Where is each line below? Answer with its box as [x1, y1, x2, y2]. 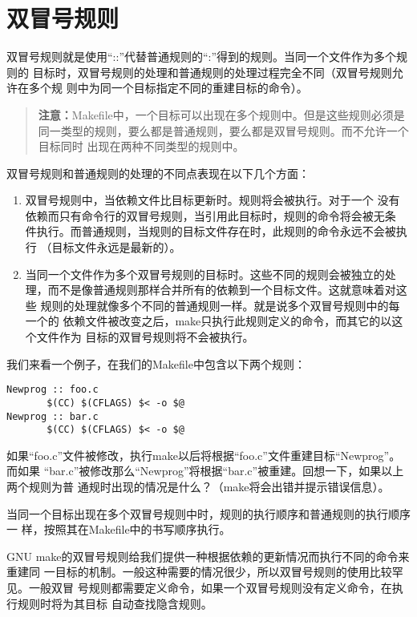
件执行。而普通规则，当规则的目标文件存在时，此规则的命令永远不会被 [25, 223, 396, 240]
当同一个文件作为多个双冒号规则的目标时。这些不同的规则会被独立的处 [25, 265, 396, 282]
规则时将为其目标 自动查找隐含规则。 [17, 595, 213, 611]
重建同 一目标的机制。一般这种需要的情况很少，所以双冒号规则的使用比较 [6, 563, 392, 580]
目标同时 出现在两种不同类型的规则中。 [38, 138, 245, 155]
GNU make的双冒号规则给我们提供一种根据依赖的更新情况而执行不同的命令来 [6, 547, 410, 564]
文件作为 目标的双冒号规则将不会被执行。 [36, 329, 254, 345]
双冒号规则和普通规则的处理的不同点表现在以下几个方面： [6, 164, 310, 181]
